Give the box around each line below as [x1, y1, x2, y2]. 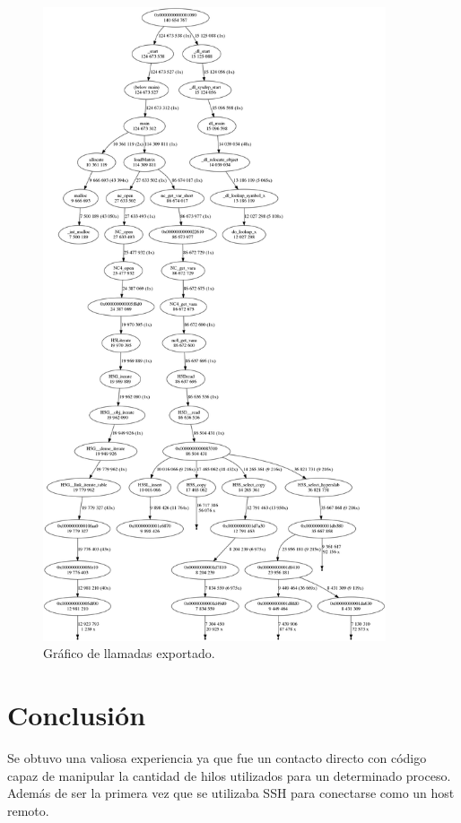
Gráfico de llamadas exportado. [43, 644, 215, 663]
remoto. [7, 801, 49, 819]
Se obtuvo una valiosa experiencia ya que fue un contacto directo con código [7, 748, 427, 767]
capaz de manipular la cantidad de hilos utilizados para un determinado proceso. [7, 766, 451, 784]
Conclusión [7, 696, 146, 732]
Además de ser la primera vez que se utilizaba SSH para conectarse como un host [7, 784, 455, 802]
